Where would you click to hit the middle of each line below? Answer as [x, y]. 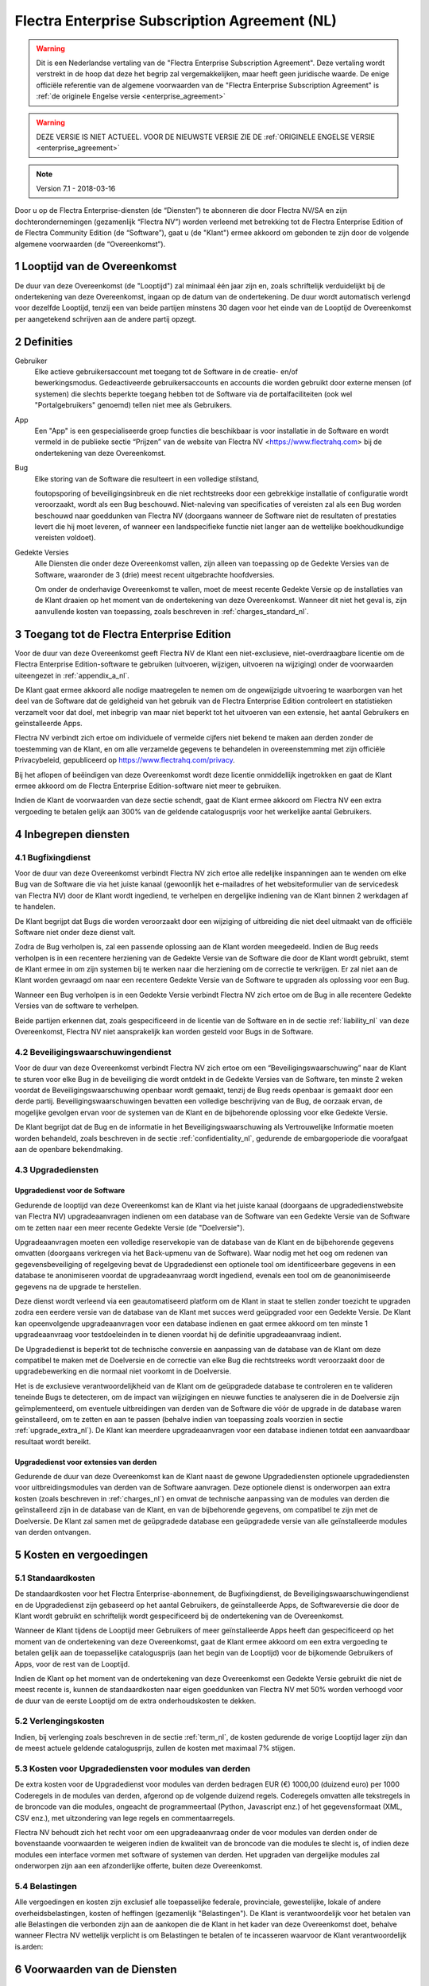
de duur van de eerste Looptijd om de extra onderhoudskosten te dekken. [135, 1701]
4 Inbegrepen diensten [72, 834]
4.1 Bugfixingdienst [53, 857]
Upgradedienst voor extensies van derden [86, 1462]
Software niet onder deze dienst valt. [75, 932]
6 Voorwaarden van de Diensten [96, 1969]
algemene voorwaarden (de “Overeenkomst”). [90, 244]
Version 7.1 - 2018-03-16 [76, 189]
